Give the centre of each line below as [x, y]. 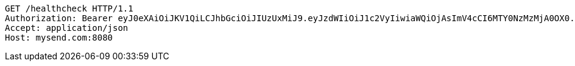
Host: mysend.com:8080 [59, 38]
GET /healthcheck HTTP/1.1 [69, 8]
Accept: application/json [67, 28]
